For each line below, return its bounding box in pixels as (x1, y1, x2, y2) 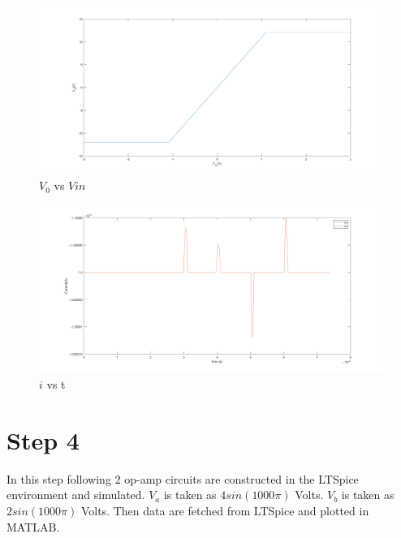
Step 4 (6, 423, 80, 456)
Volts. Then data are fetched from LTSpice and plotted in (80, 501, 369, 519)
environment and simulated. (6, 486, 145, 503)
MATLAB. (6, 518, 60, 535)
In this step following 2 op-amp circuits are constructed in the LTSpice (6, 470, 359, 487)
